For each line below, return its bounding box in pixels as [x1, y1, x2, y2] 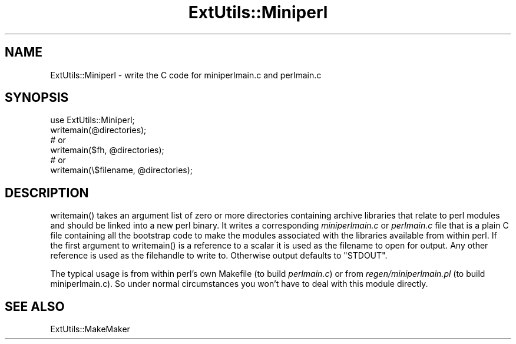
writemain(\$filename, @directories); [50, 165, 193, 176]
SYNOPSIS [5, 90, 69, 105]
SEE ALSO [5, 299, 65, 314]
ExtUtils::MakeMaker [50, 324, 130, 335]
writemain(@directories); [50, 125, 147, 135]
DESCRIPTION [5, 185, 89, 200]
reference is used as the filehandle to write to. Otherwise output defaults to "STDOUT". [50, 250, 388, 261]
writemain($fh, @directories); [50, 145, 164, 156]
